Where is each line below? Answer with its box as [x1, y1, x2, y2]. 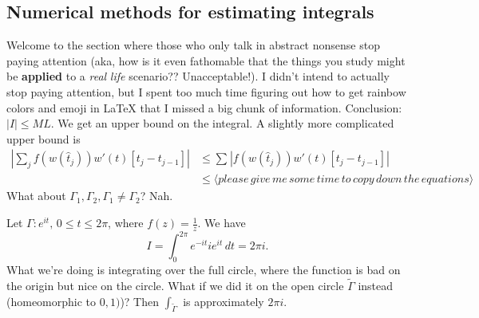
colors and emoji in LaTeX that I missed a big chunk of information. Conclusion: [6, 99, 402, 116]
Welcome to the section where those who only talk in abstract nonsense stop [6, 37, 380, 53]
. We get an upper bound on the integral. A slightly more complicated [50, 115, 394, 132]
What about [6, 187, 66, 204]
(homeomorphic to [6, 292, 97, 309]
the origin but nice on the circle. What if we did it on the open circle [6, 277, 344, 293]
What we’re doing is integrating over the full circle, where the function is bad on [6, 261, 401, 278]
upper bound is [6, 130, 81, 147]
